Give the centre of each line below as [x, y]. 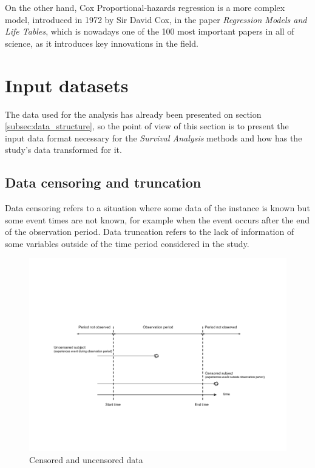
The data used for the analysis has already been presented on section [133, 114]
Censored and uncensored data [86, 460]
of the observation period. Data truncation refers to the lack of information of [150, 232]
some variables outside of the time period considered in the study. [127, 243]
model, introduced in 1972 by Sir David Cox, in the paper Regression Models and [156, 19]
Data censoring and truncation [103, 182]
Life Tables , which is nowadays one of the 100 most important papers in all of [150, 31]
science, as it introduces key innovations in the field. [102, 43]
